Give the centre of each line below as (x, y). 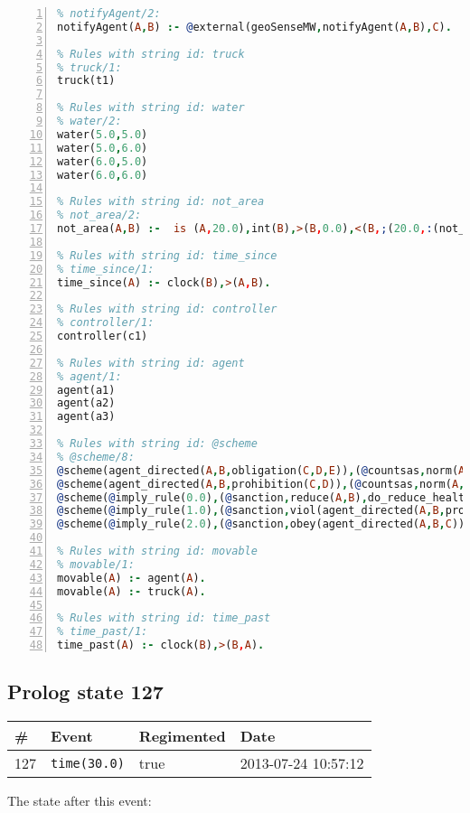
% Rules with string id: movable (157, 551)
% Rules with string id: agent (151, 363)
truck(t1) (86, 81)
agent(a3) (86, 417)
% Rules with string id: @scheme (157, 444)
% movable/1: (96, 564)
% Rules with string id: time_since (167, 255)
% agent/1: (89, 376)
